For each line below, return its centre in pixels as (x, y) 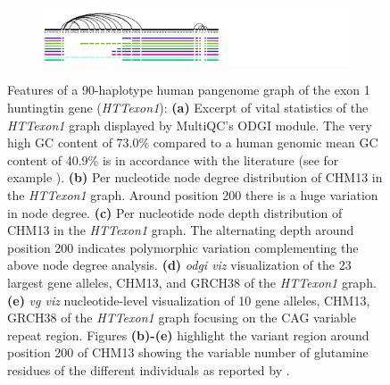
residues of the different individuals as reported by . (149, 369)
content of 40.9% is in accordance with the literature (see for (173, 159)
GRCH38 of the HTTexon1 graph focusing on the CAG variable (182, 318)
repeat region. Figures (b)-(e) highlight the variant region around (188, 335)
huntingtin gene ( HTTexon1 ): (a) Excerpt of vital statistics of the (188, 107)
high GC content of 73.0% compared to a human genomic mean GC (193, 142)
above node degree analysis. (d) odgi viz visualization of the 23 (179, 265)
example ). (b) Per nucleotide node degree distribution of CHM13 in (195, 177)
